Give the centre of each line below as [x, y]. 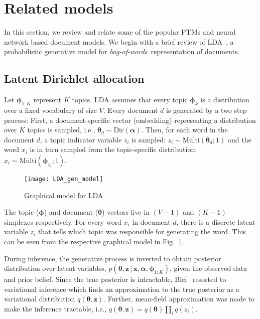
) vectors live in [125, 212]
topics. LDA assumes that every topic [130, 100]
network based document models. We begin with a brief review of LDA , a [119, 41]
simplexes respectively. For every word [63, 221]
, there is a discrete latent [216, 221]
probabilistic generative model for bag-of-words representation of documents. [122, 51]
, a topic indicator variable [81, 139]
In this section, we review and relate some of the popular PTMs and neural [120, 32]
